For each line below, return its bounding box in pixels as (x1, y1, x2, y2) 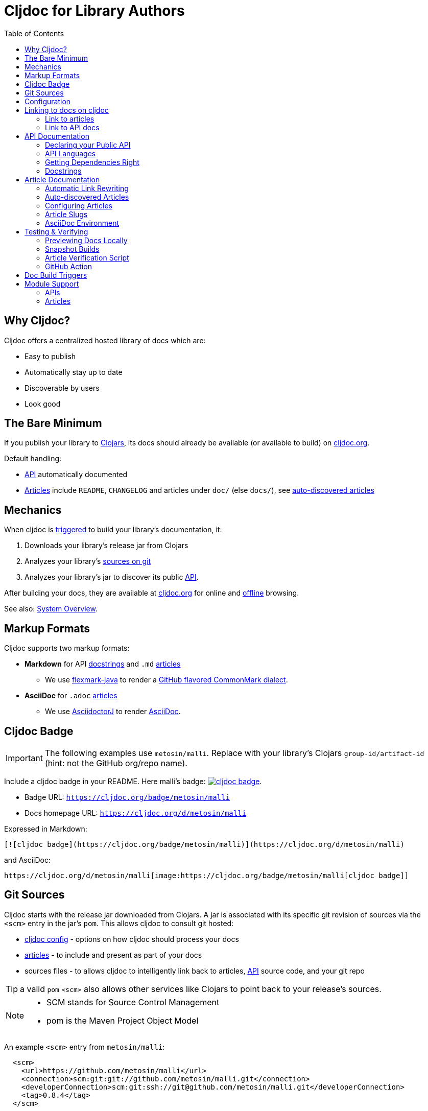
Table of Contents (4, 29, 64, 38)
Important (6, 752, 43, 763)
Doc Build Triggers (25, 270, 87, 279)
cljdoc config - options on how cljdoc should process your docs (25, 934, 239, 943)
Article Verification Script (45, 253, 129, 262)
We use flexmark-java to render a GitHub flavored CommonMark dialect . (45, 675, 288, 684)
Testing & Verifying (25, 227, 88, 236)
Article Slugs (45, 209, 88, 219)
